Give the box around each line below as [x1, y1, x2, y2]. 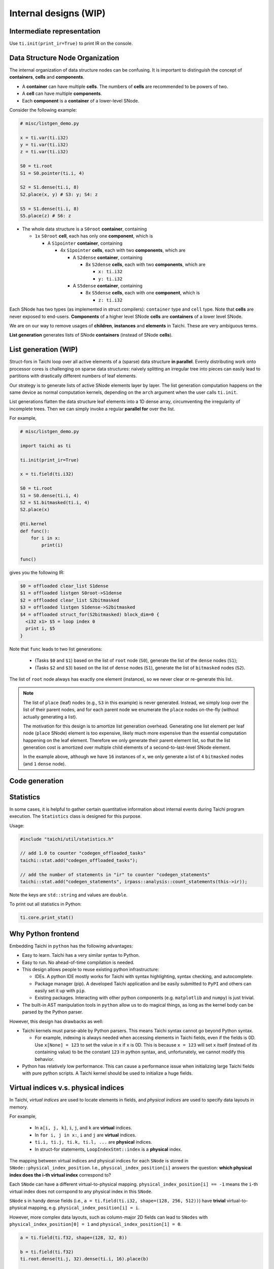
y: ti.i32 [98, 276, 123, 282]
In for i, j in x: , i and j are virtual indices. [35, 1132, 136, 1138]
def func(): [20, 528, 50, 534]
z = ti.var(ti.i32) [20, 149, 68, 155]
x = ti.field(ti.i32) [20, 471, 74, 477]
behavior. [35, 1056, 54, 1062]
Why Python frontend [9, 929, 80, 938]
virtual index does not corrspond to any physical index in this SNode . [9, 1188, 153, 1194]
